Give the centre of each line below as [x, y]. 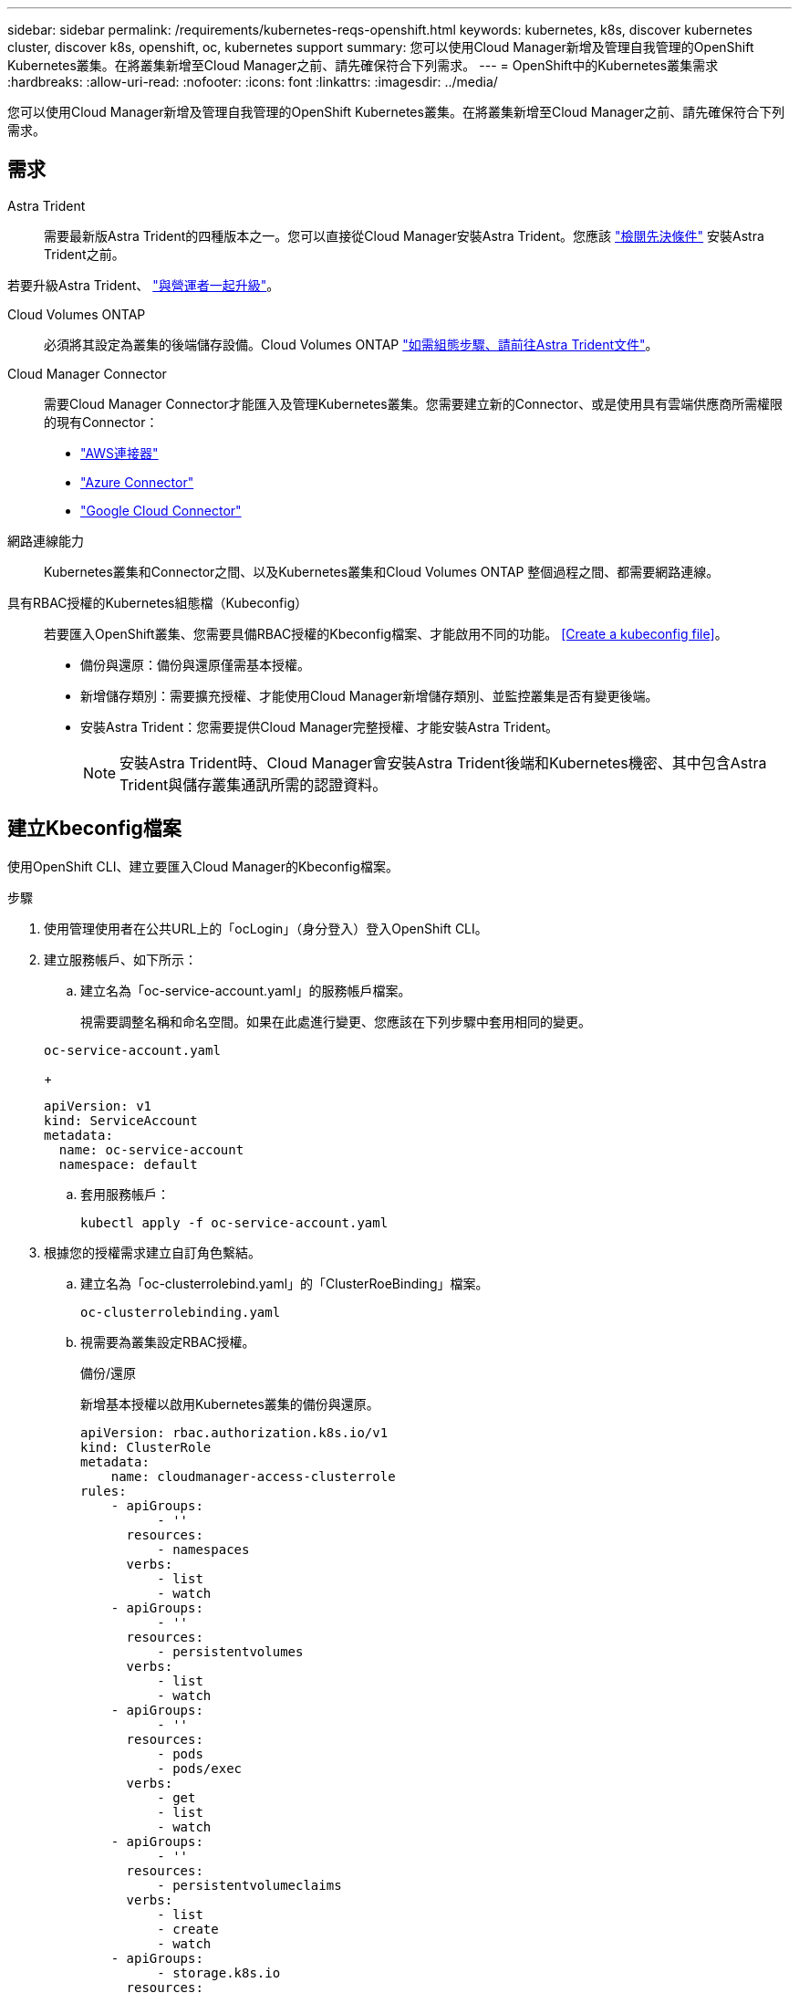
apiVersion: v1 [98, 1106]
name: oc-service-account [151, 1149]
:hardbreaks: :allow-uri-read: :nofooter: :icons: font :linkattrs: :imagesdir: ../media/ [253, 82]
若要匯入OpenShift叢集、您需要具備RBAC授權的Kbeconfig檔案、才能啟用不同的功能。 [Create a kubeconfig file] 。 [386, 633]
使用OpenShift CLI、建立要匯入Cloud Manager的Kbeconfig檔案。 [203, 866]
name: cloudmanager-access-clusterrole [253, 1476]
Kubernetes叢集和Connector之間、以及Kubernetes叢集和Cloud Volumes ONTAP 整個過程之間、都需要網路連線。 [382, 571]
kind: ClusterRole [146, 1447]
